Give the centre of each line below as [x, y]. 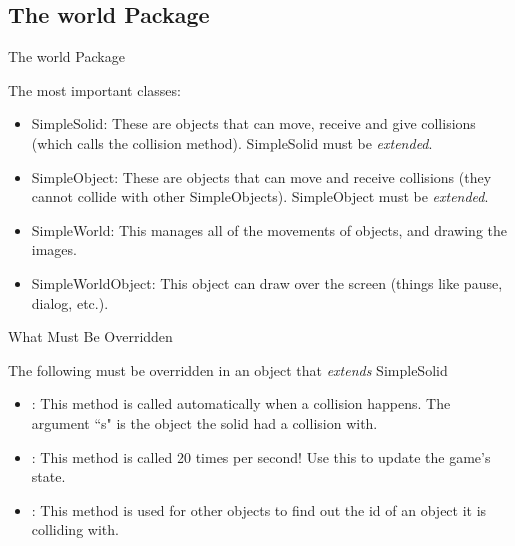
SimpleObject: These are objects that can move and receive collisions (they [261, 176]
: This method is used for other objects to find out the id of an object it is [259, 509]
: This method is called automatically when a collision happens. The [241, 403]
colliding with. [75, 529]
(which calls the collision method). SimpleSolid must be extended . [232, 142]
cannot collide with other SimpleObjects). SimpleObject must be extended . [260, 196]
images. [54, 249]
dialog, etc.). [70, 302]
